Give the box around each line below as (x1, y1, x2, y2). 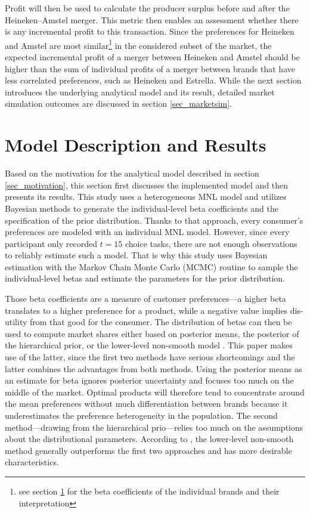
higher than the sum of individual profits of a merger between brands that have (5, 62, 295, 75)
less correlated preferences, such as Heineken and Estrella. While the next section (5, 74, 302, 86)
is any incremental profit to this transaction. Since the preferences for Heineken (5, 25, 294, 38)
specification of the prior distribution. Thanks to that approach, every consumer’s (5, 214, 303, 226)
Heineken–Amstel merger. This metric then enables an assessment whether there (5, 13, 299, 26)
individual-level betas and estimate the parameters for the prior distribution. (5, 272, 285, 285)
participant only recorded (5, 237, 97, 249)
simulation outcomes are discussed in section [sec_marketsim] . (5, 97, 232, 110)
